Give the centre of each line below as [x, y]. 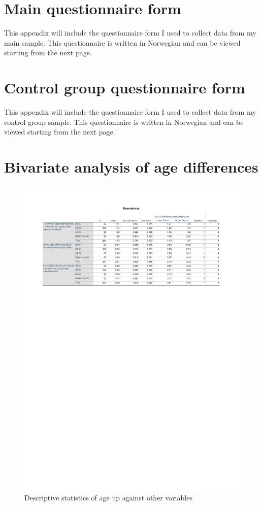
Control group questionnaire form [125, 88]
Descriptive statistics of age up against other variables [108, 497]
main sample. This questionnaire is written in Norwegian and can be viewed [122, 42]
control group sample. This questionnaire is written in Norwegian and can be [124, 122]
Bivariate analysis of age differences [131, 166]
